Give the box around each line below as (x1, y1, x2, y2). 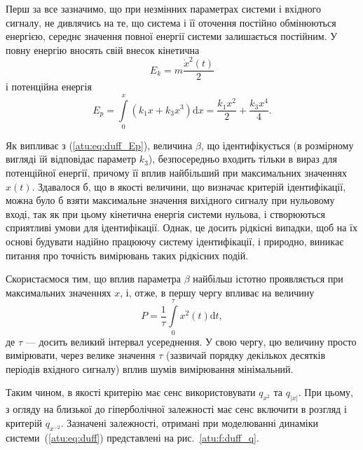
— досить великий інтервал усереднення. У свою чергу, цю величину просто (25, 334, 357, 348)
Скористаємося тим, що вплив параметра (6, 271, 181, 286)
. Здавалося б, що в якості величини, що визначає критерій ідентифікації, (32, 179, 346, 193)
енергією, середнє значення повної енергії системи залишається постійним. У (6, 29, 338, 43)
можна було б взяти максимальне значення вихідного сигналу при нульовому (6, 193, 335, 207)
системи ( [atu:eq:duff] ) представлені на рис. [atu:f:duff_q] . (6, 430, 259, 444)
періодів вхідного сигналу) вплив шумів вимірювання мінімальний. (6, 361, 294, 376)
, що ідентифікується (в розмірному (200, 137, 354, 152)
